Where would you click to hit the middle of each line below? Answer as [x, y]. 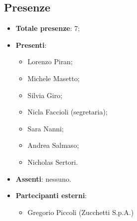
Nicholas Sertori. [53, 162]
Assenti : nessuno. [43, 178]
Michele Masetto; [54, 78]
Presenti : [31, 45]
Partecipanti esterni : [51, 195]
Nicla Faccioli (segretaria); [68, 112]
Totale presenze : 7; [48, 28]
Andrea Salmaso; [53, 145]
